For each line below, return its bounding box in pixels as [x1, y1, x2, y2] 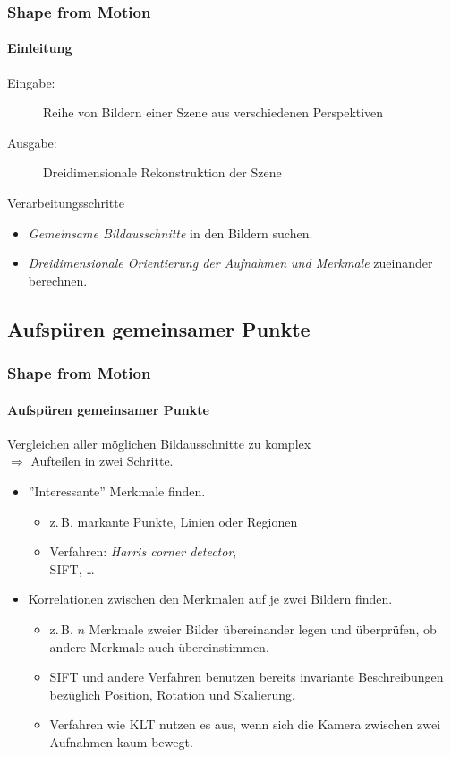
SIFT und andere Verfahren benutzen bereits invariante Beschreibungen [49, 667, 444, 686]
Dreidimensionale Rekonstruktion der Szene [43, 163, 282, 182]
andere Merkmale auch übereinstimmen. [49, 637, 269, 656]
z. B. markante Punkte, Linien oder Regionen [49, 512, 298, 530]
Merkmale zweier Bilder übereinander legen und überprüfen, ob [89, 619, 437, 638]
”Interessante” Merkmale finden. [28, 482, 206, 500]
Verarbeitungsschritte [7, 194, 124, 212]
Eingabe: [7, 73, 55, 91]
